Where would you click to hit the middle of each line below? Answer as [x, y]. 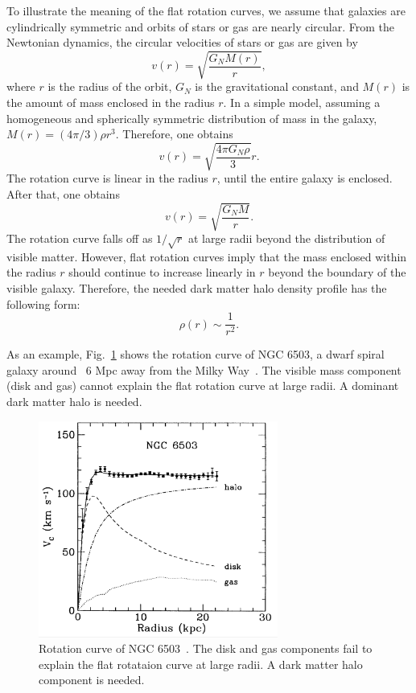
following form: [43, 303]
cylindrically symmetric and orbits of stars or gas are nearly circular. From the [201, 26]
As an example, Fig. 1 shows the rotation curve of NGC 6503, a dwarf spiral [196, 354]
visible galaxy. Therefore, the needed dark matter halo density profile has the [197, 287]
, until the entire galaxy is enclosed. [305, 178]
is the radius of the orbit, [110, 86]
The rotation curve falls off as [80, 238]
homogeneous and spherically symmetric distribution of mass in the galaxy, [192, 118]
